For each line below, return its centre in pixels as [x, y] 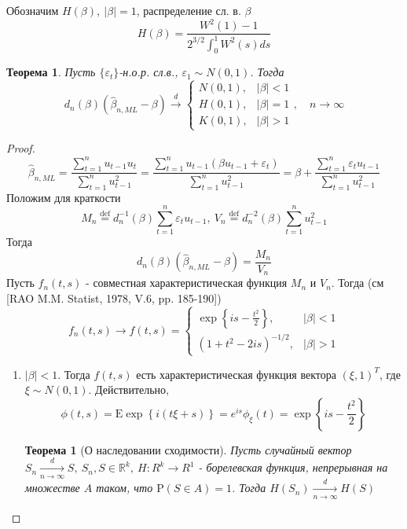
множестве [52, 488]
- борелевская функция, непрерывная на [293, 467]
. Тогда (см [357, 283]
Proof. [21, 148]
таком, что [125, 488]
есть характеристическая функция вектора [236, 374]
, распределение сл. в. [189, 10]
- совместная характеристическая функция [187, 283]
